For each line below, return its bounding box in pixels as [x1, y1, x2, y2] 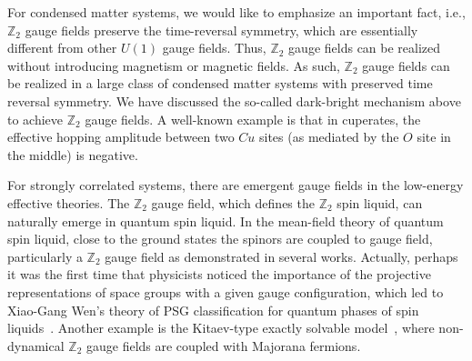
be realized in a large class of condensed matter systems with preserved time [7, 74, 433, 93]
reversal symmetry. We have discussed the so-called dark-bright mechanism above [7, 91, 461, 110]
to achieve [7, 109, 64, 128]
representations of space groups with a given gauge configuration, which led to [7, 282, 444, 301]
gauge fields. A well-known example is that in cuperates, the [85, 109, 421, 128]
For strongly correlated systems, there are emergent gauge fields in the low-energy [7, 175, 464, 195]
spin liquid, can [336, 193, 423, 212]
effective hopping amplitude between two [7, 127, 235, 146]
